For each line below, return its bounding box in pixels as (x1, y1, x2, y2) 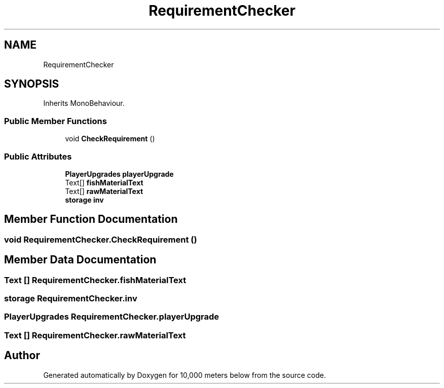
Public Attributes (4, 151, 72, 162)
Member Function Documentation (4, 213, 178, 226)
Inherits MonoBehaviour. (43, 99, 125, 108)
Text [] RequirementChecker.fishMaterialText (4, 275, 187, 285)
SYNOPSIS (4, 77, 59, 91)
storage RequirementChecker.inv (4, 293, 137, 303)
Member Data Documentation (4, 253, 157, 266)
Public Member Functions (4, 115, 107, 126)
